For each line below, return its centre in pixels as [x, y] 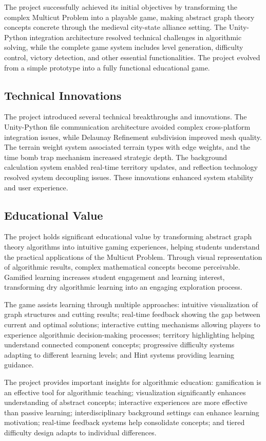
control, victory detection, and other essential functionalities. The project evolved [132, 57]
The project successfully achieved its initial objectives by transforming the [121, 7]
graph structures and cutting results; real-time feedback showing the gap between [132, 314]
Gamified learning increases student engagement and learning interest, [115, 277]
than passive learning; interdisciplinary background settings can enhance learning [132, 412]
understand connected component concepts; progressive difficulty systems [119, 345]
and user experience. [36, 187]
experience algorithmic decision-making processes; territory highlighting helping [129, 334]
